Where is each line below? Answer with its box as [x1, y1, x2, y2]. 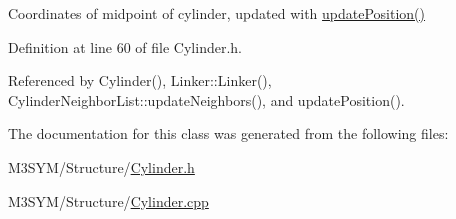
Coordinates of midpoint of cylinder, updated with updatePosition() [8, 3, 426, 23]
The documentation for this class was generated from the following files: [8, 123, 449, 144]
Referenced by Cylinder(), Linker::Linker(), [8, 70, 272, 91]
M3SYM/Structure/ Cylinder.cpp [8, 190, 209, 211]
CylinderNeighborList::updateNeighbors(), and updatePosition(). [8, 89, 405, 110]
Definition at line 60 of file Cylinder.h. [8, 36, 242, 57]
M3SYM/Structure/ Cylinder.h [8, 156, 195, 177]
